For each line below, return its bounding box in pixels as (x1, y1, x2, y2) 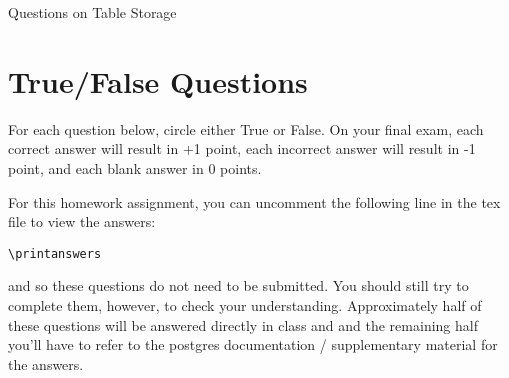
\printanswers (8, 246, 102, 261)
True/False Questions (8, 60, 308, 101)
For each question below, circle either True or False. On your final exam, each (8, 118, 484, 139)
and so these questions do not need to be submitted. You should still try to (8, 275, 469, 296)
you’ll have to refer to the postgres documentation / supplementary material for (8, 334, 498, 355)
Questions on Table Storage (8, 2, 177, 22)
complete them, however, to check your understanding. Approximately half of (8, 294, 482, 315)
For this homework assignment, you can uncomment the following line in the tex (8, 191, 501, 212)
